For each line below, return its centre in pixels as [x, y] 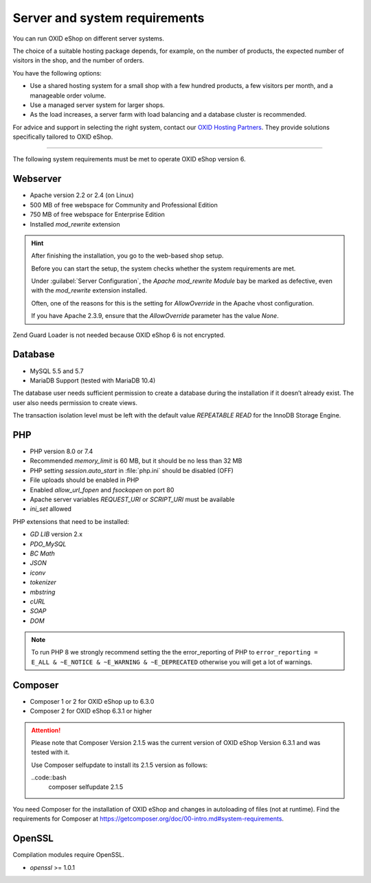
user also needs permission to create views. [75, 402]
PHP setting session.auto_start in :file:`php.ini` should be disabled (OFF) [132, 470]
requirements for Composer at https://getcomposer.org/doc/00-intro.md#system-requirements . [148, 819]
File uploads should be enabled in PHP [85, 480]
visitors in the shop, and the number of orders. [78, 60]
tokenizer [43, 582]
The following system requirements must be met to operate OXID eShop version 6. [129, 159]
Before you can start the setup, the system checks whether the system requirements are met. [164, 268]
